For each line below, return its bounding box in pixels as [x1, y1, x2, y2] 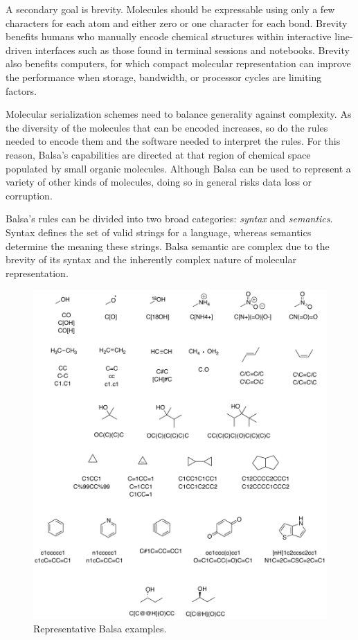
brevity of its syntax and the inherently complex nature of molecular [6, 252, 296, 267]
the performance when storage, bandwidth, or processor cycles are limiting [6, 69, 322, 84]
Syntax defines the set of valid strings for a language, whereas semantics [6, 224, 312, 239]
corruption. [6, 188, 53, 202]
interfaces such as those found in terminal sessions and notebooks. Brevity [35, 42, 350, 57]
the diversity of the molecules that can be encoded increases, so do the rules [6, 120, 328, 134]
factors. [6, 83, 37, 98]
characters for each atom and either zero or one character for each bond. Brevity [6, 15, 348, 30]
